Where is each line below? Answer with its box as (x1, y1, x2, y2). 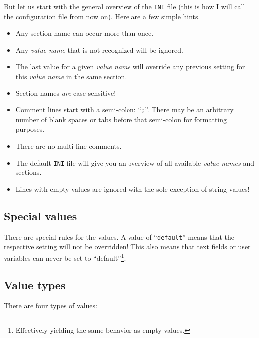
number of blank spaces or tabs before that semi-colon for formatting (15, 114, 227, 124)
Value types (4, 277, 66, 292)
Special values (4, 208, 77, 223)
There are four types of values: (4, 300, 97, 311)
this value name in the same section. (15, 71, 127, 82)
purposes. (15, 124, 45, 134)
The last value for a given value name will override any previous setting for (15, 61, 245, 72)
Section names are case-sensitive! (15, 87, 116, 98)
